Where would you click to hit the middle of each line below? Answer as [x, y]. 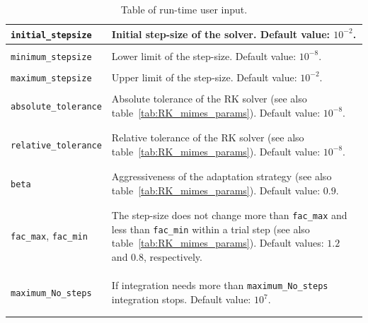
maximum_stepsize [51, 78]
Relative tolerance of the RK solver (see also [208, 137]
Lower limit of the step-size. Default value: [204, 55]
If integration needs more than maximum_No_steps [220, 285]
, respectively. [173, 256]
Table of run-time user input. [184, 9]
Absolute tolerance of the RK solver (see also [209, 99]
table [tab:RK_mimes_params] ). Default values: [218, 243]
